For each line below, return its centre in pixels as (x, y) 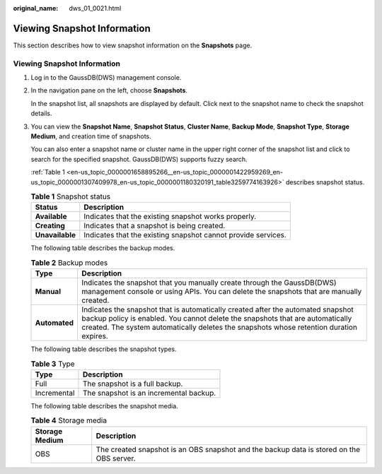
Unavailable (56, 235)
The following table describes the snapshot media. (104, 405)
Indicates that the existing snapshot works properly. (170, 217)
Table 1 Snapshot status (71, 196)
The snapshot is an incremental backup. (149, 393)
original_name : (36, 8)
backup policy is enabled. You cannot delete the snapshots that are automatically (217, 319)
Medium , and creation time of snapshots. (91, 136)
